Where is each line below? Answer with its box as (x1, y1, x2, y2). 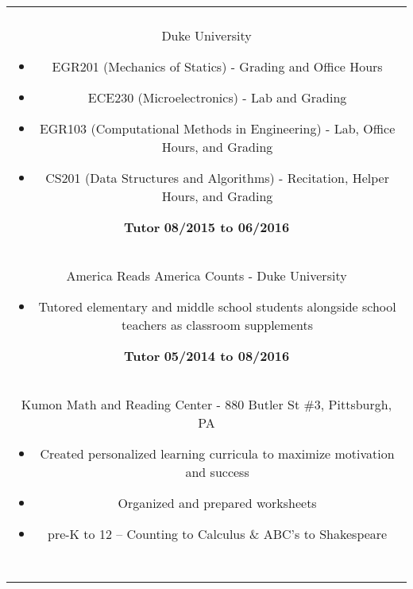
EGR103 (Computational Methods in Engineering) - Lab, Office (39, 119, 396, 138)
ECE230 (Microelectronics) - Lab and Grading (87, 88, 347, 107)
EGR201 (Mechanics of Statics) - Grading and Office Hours (52, 57, 383, 76)
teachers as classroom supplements (122, 316, 314, 334)
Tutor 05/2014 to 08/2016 (123, 347, 290, 365)
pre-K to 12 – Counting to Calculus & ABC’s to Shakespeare (47, 525, 388, 543)
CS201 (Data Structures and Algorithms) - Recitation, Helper (45, 169, 389, 187)
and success (185, 463, 249, 481)
